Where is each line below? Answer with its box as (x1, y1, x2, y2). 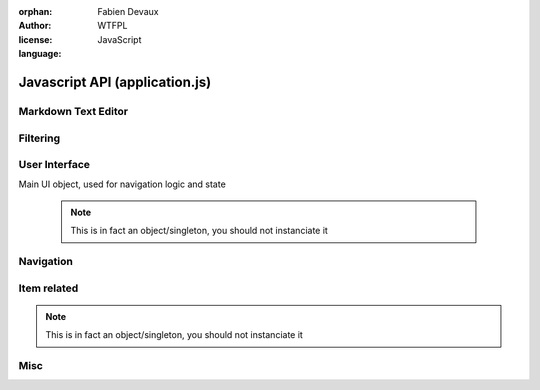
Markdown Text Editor (18, 104, 129, 118)
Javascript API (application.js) (18, 73, 212, 90)
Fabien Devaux (97, 6, 159, 17)
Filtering (18, 131, 60, 145)
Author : (18, 20, 52, 32)
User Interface (18, 158, 90, 172)
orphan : (18, 6, 53, 17)
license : (18, 33, 53, 45)
